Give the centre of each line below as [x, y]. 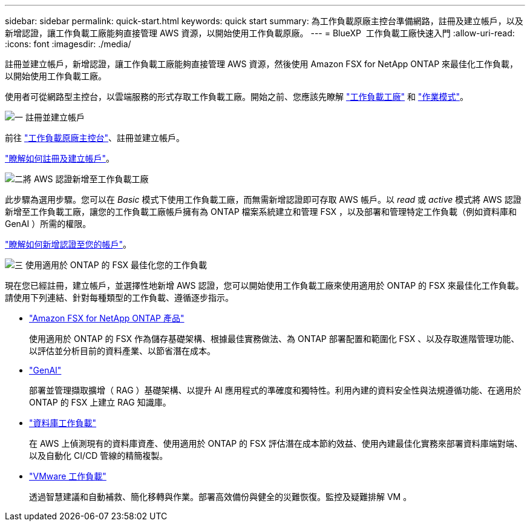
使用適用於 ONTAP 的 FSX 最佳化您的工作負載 [116, 265]
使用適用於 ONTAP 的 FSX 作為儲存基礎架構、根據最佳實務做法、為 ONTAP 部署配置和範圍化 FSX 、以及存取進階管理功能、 [274, 339]
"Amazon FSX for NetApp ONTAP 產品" [107, 318]
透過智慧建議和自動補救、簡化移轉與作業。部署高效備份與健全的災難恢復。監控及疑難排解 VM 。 [221, 497]
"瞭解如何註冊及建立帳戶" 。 [60, 158]
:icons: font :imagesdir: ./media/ [68, 44]
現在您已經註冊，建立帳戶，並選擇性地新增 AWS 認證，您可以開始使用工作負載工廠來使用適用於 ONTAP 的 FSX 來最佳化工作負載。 [264, 285]
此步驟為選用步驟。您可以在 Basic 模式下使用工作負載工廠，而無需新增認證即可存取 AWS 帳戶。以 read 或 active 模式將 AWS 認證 [263, 199]
